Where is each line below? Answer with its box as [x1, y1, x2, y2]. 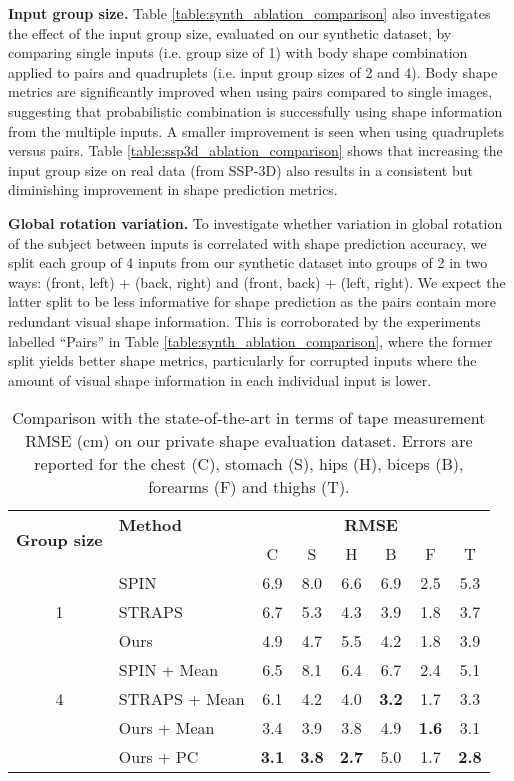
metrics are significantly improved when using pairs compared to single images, [8, 81, 493, 102]
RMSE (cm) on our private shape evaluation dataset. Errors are [25, 429, 473, 453]
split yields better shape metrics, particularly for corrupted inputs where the [8, 350, 477, 371]
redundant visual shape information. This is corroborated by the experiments [8, 310, 481, 331]
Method [118, 513, 183, 537]
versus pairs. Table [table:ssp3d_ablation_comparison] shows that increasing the [8, 140, 503, 161]
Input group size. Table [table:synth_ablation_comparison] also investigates [8, 3, 491, 23]
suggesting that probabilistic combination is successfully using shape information [8, 100, 503, 121]
